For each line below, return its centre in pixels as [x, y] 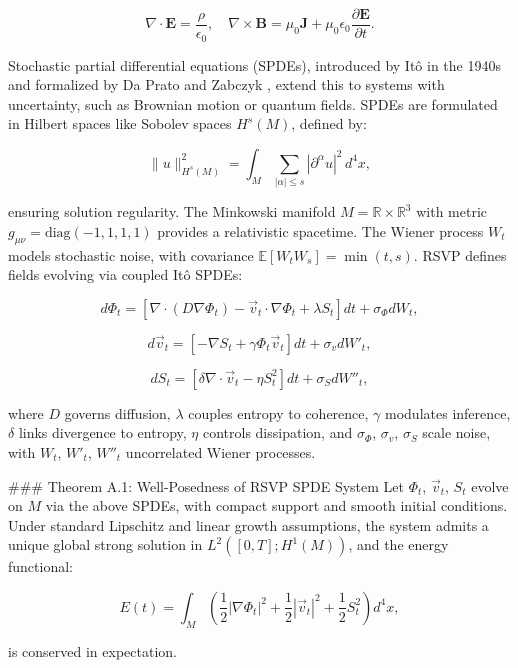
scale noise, [456, 432]
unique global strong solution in [105, 544]
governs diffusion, [117, 412]
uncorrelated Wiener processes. [220, 451]
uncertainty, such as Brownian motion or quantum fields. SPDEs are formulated [253, 103]
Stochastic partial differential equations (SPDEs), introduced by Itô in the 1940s [254, 64]
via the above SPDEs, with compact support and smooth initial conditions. [276, 505]
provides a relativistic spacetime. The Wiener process [320, 230]
